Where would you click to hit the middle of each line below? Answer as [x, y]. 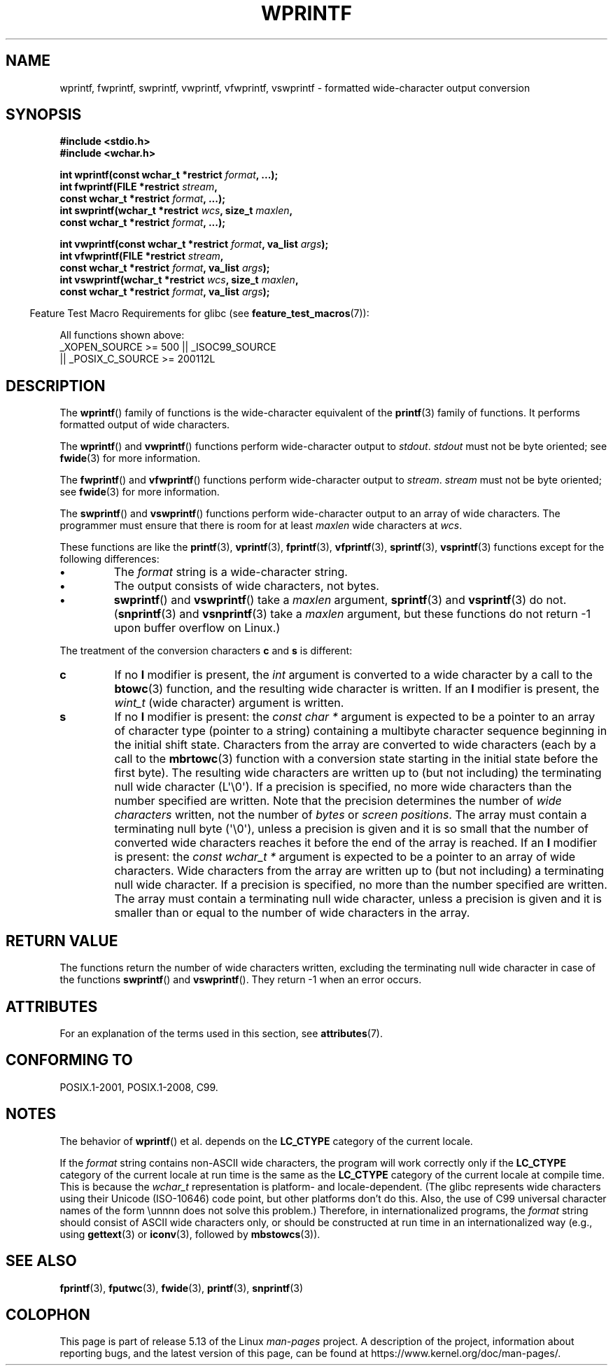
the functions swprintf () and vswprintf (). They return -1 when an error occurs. [241, 980]
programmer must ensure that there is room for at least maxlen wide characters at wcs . [261, 526]
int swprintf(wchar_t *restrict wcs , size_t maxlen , [176, 211]
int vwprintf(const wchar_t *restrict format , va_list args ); [194, 244]
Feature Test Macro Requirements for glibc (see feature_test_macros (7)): [199, 314]
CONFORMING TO [69, 1060]
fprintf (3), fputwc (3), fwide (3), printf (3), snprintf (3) [182, 1288]
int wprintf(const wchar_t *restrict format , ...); [169, 175]
